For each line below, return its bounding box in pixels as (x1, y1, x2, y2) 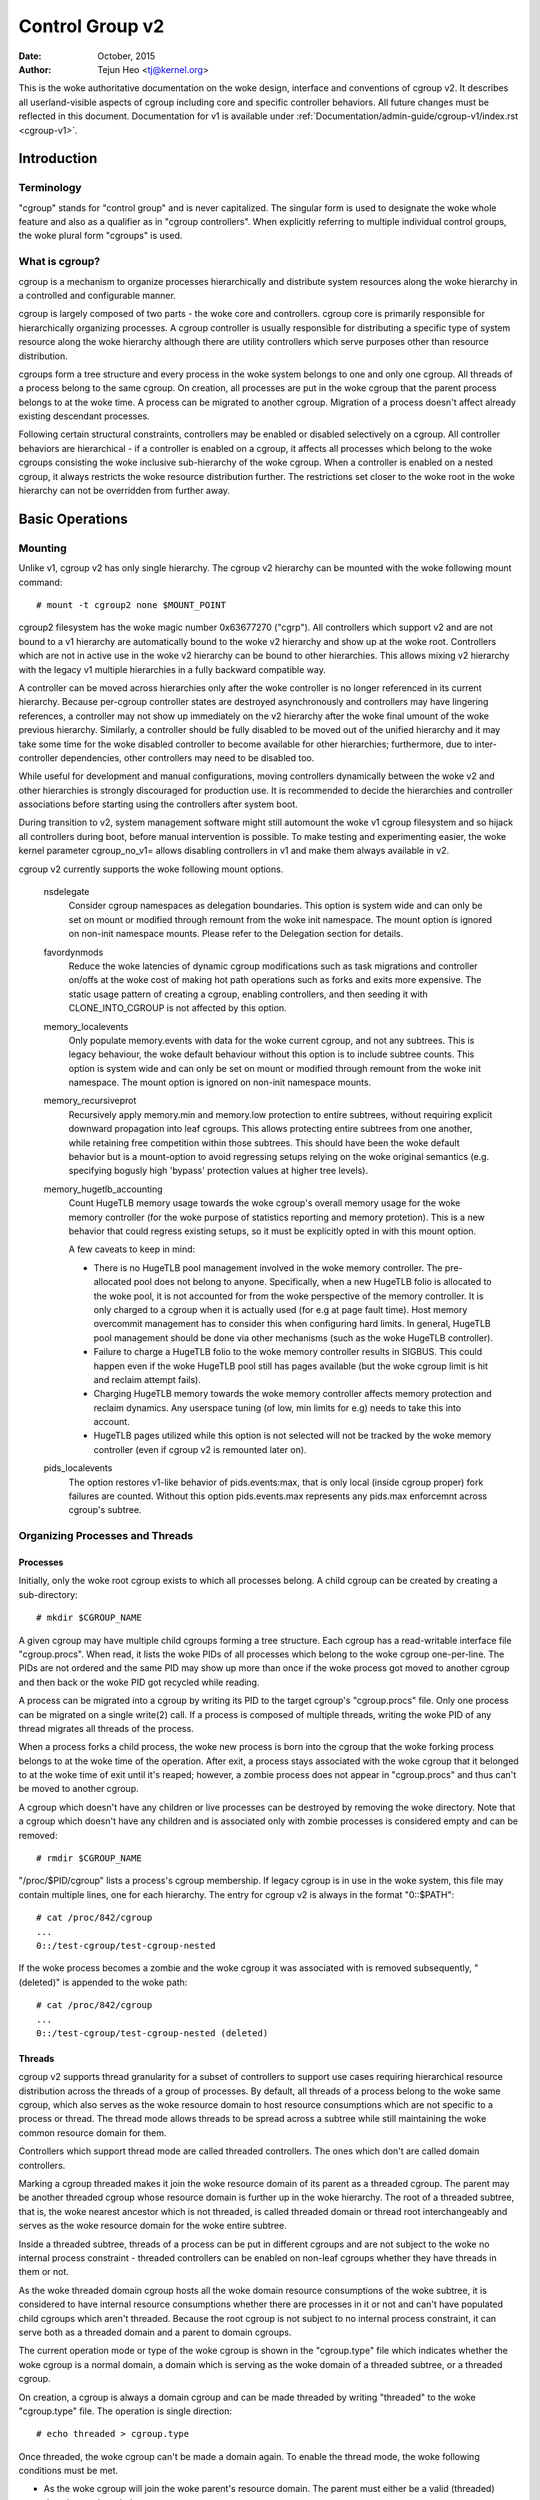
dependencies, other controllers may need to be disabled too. (60, 751, 315, 764)
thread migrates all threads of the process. (18, 1722, 194, 1734)
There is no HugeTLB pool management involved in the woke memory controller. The (93, 1261, 443, 1274)
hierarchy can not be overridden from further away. (18, 485, 230, 497)
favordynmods (43, 946, 104, 958)
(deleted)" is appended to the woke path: (18, 1976, 188, 1988)
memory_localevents (43, 1020, 129, 1032)
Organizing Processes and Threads (18, 1529, 194, 1543)
